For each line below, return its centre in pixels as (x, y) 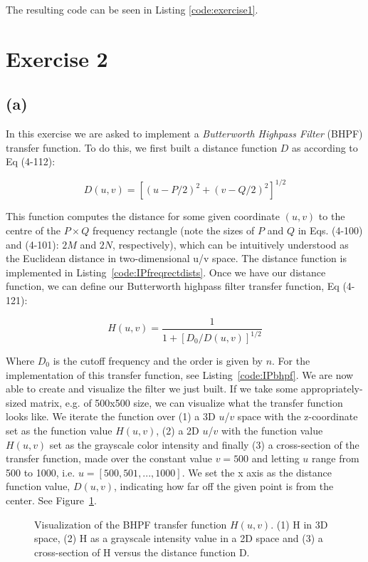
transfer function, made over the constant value (109, 458)
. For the (291, 361)
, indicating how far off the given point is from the (224, 486)
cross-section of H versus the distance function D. (142, 552)
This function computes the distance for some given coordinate (143, 216)
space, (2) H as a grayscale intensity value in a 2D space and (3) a (179, 538)
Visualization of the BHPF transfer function (131, 524)
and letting (275, 458)
